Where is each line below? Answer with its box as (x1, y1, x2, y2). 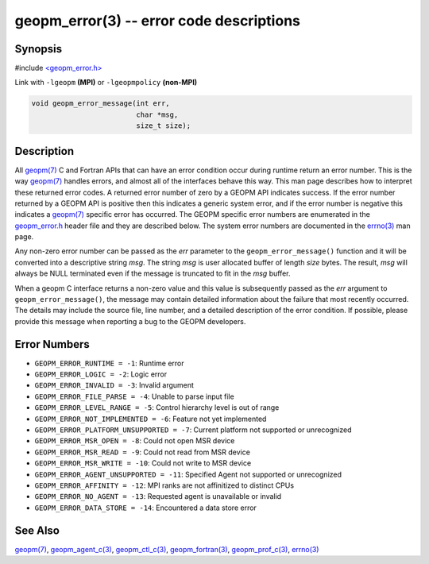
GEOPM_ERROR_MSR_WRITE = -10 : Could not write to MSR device (34, 458, 252, 468)
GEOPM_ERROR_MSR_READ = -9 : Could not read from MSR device (34, 447, 250, 457)
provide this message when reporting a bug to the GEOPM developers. (14, 316, 246, 326)
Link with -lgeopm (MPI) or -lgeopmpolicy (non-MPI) (14, 78, 198, 87)
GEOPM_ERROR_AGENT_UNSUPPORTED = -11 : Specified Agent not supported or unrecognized (34, 469, 342, 479)
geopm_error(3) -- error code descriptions (14, 12, 301, 29)
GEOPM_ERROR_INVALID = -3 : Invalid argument (34, 381, 195, 390)
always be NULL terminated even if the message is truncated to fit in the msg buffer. (14, 268, 291, 278)
